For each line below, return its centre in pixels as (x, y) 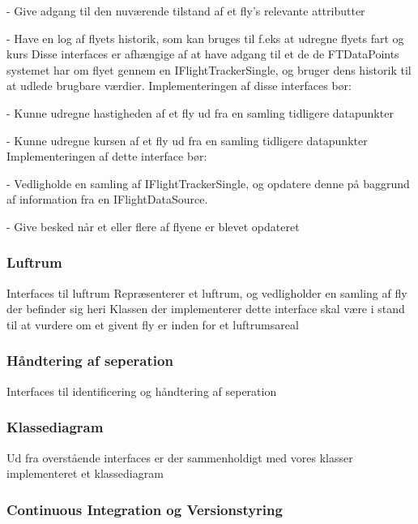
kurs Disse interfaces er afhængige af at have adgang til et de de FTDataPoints (203, 54)
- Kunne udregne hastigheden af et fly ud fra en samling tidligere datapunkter (200, 112)
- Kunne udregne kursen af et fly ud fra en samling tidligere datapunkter (187, 140)
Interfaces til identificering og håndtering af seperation (142, 391)
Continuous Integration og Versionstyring (145, 509)
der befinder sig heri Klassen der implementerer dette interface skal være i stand (206, 309)
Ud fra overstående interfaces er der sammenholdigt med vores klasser (180, 457)
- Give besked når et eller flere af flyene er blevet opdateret (153, 226)
